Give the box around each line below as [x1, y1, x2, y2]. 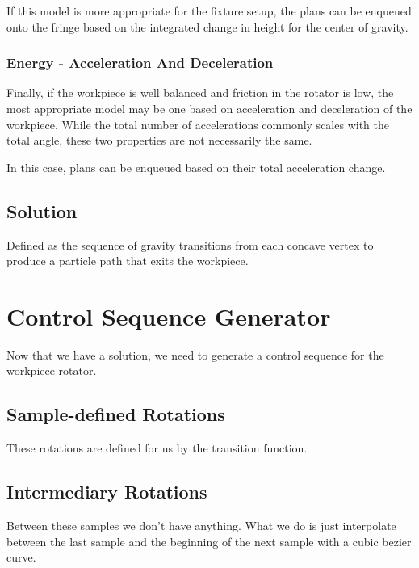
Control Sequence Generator [6, 299, 331, 332]
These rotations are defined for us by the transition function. [6, 440, 308, 457]
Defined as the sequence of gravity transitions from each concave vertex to [6, 236, 374, 253]
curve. [6, 549, 36, 566]
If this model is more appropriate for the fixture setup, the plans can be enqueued [6, 2, 412, 19]
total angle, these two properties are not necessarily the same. [6, 132, 312, 149]
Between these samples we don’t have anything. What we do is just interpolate [6, 517, 396, 534]
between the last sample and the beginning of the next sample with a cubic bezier [6, 532, 412, 549]
